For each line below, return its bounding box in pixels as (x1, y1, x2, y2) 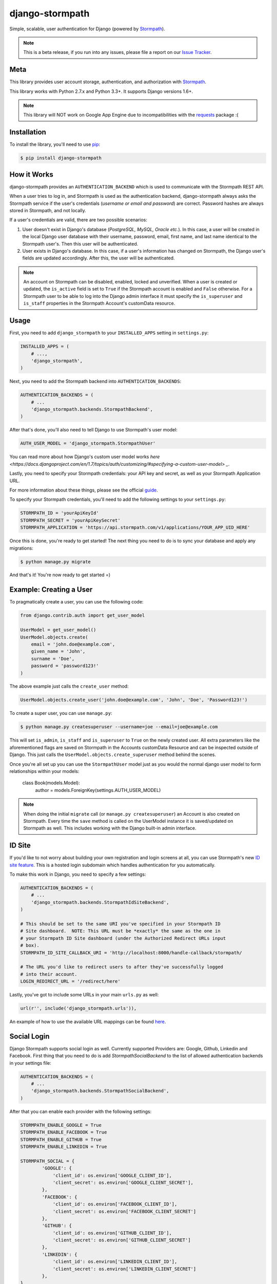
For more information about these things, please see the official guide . (9, 487, 159, 493)
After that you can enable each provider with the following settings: (9, 1108, 152, 1115)
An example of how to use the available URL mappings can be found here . (9, 1018, 166, 1025)
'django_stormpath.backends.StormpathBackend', (31, 406, 153, 412)
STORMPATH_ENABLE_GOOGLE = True (20, 1122, 102, 1128)
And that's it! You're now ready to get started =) (9, 572, 111, 578)
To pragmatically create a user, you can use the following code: (9, 599, 144, 605)
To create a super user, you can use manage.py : (9, 710, 112, 716)
